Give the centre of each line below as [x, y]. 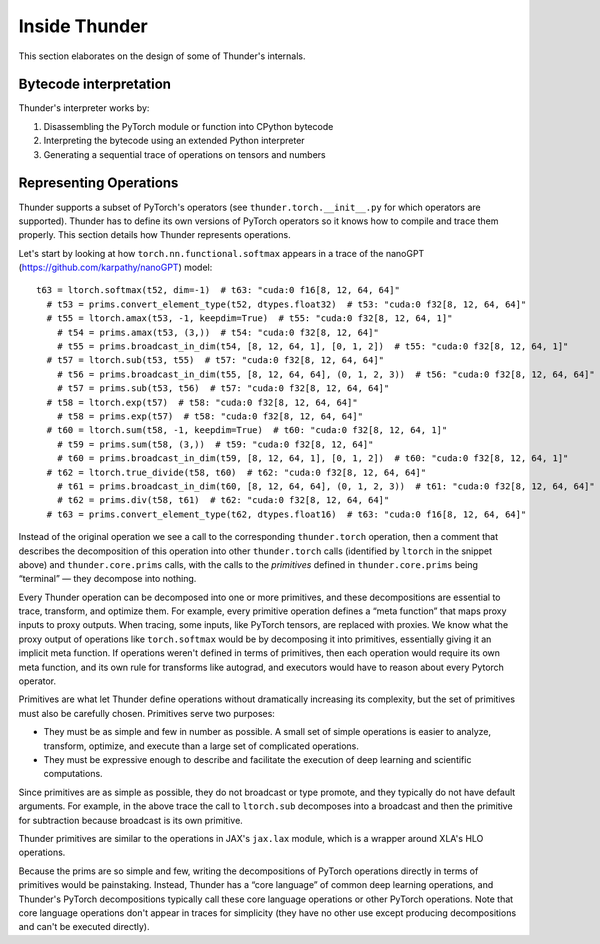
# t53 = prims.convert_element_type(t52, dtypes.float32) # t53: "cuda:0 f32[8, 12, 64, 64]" [286, 304]
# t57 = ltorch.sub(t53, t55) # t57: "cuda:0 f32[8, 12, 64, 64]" [215, 360]
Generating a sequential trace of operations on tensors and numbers [184, 154]
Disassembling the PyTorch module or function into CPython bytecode [188, 126]
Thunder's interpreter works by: [84, 108]
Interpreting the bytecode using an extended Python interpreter [174, 141]
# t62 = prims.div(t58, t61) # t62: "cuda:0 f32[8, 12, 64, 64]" [223, 500]
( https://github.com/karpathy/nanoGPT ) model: [115, 267]
